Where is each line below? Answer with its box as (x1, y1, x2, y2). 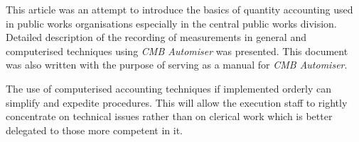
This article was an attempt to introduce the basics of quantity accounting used (6, 2, 353, 16)
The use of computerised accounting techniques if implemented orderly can (6, 81, 332, 95)
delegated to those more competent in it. (6, 122, 183, 137)
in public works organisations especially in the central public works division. (6, 16, 337, 30)
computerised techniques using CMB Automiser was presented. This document (6, 43, 348, 58)
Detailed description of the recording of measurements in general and (6, 30, 306, 45)
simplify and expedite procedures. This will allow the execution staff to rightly (6, 95, 348, 110)
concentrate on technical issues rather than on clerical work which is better (6, 109, 333, 124)
